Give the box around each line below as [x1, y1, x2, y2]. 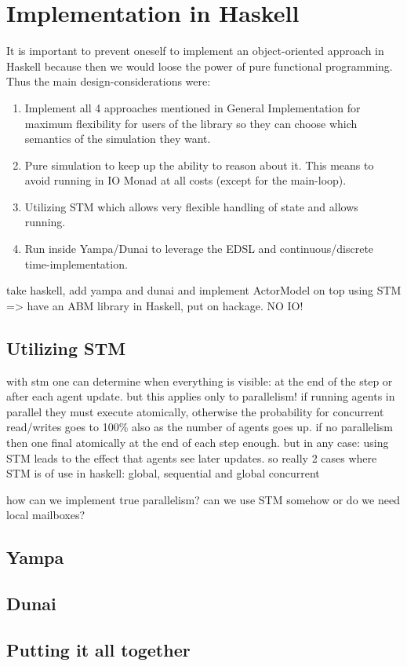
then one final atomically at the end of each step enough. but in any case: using [6, 434, 389, 451]
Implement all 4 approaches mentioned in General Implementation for [24, 99, 361, 115]
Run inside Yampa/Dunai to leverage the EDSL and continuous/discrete [24, 240, 374, 257]
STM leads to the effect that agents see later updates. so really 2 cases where [6, 449, 377, 466]
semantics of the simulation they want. [24, 130, 211, 147]
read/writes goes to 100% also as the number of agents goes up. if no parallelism [6, 419, 393, 435]
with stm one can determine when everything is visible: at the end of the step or [6, 372, 393, 389]
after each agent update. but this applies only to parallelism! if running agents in [6, 388, 395, 404]
